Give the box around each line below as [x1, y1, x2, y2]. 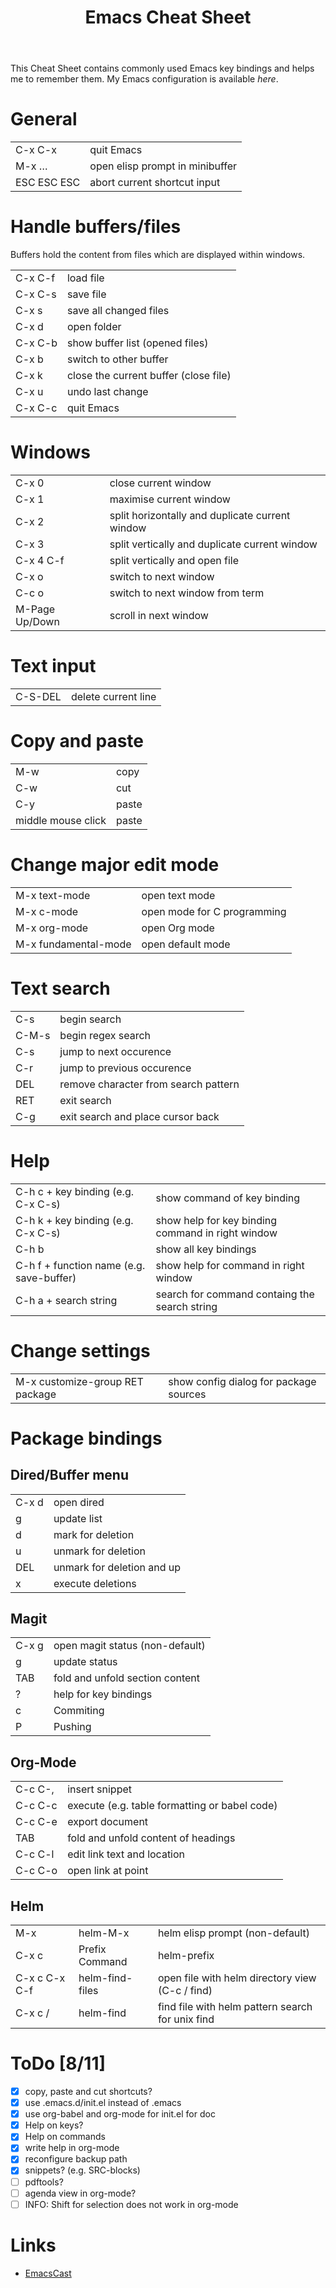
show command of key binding [155, 1191, 301, 1205]
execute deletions [53, 1576, 137, 1590]
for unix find [157, 2012, 215, 2026]
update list [53, 1511, 103, 1525]
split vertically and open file [109, 554, 239, 567]
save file [66, 287, 107, 301]
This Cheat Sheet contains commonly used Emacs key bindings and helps [10, 62, 315, 75]
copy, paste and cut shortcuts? [24, 2086, 153, 2097]
